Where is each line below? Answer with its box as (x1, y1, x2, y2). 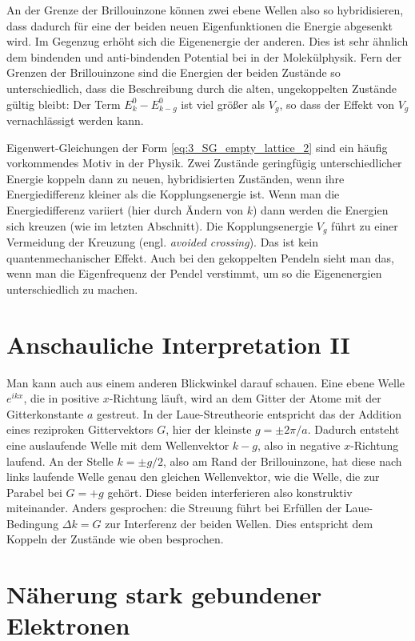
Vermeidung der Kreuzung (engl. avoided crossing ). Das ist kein (6, 234, 318, 250)
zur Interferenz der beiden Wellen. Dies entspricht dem (105, 515, 373, 531)
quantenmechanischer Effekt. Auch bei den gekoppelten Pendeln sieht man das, (6, 249, 394, 266)
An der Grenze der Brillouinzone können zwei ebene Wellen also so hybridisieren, (6, 2, 404, 18)
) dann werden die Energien (253, 201, 389, 218)
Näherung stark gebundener (6, 578, 322, 611)
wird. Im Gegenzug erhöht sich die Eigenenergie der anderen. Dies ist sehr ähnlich (6, 33, 409, 50)
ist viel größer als (181, 95, 265, 112)
